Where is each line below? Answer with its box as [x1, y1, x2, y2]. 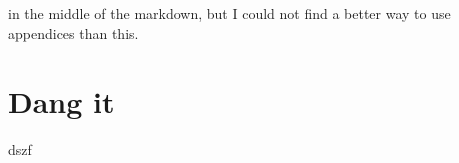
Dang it [8, 81, 115, 122]
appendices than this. [8, 22, 139, 43]
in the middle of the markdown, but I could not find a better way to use [8, 3, 451, 23]
